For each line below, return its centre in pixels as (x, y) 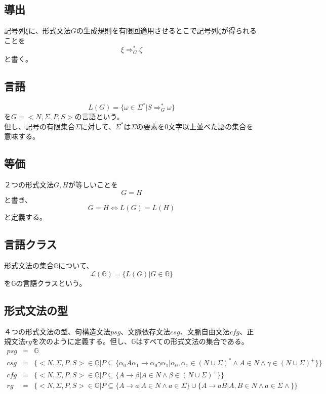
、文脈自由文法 (205, 331)
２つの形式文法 (29, 185)
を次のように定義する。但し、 (82, 341)
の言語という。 (99, 116)
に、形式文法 (50, 31)
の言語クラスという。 (51, 283)
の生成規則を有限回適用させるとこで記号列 (147, 31)
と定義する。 (25, 217)
